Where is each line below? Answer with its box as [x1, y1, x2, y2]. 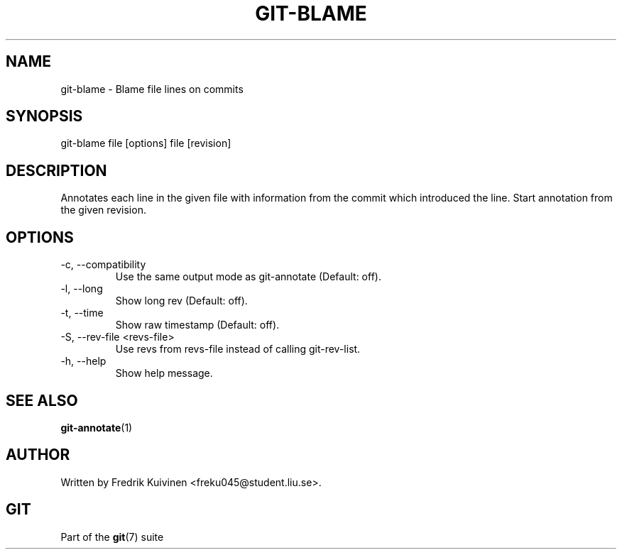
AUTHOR [6, 446, 70, 464]
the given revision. [60, 204, 146, 216]
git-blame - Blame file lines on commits [60, 82, 244, 95]
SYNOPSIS [6, 107, 83, 126]
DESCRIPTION [6, 161, 107, 180]
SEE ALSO [6, 391, 78, 410]
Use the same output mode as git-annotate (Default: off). [115, 270, 381, 283]
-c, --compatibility [60, 258, 146, 271]
